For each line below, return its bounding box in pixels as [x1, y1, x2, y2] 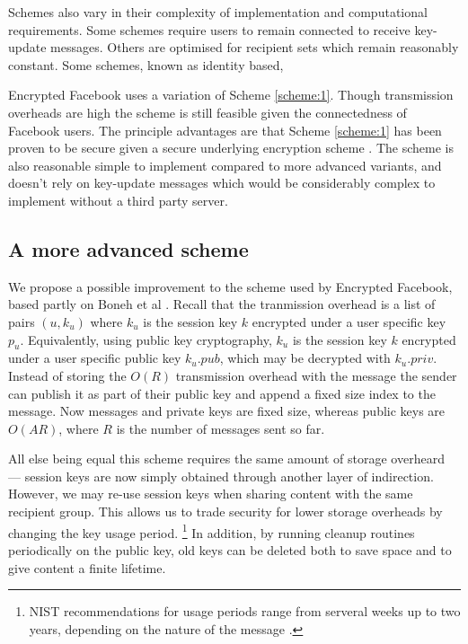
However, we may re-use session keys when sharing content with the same [8, 484, 413, 503]
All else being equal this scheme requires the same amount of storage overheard [8, 449, 445, 468]
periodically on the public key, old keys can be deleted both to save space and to [8, 540, 452, 559]
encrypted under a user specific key [252, 312, 446, 331]
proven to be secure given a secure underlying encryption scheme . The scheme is [8, 138, 454, 157]
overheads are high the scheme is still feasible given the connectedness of [8, 102, 407, 121]
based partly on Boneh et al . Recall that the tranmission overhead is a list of [8, 295, 436, 313]
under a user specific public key [8, 348, 181, 367]
